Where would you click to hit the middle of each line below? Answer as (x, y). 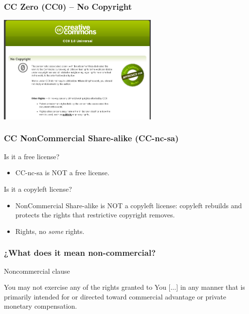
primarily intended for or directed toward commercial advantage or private (115, 296)
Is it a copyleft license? (38, 189)
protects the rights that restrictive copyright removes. (95, 215)
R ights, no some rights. (50, 231)
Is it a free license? (32, 156)
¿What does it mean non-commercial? (80, 253)
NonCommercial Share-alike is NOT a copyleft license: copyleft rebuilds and (129, 205)
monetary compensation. (41, 306)
